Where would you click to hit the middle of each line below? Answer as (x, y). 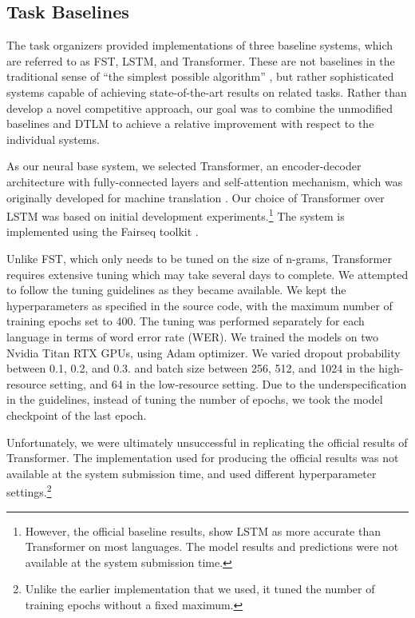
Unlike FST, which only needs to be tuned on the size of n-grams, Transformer (199, 258)
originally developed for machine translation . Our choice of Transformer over (196, 197)
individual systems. (53, 139)
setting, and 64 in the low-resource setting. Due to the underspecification (228, 383)
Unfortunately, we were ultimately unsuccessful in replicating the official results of (207, 442)
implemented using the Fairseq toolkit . (103, 231)
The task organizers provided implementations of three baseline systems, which (200, 45)
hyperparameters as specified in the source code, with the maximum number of (200, 305)
